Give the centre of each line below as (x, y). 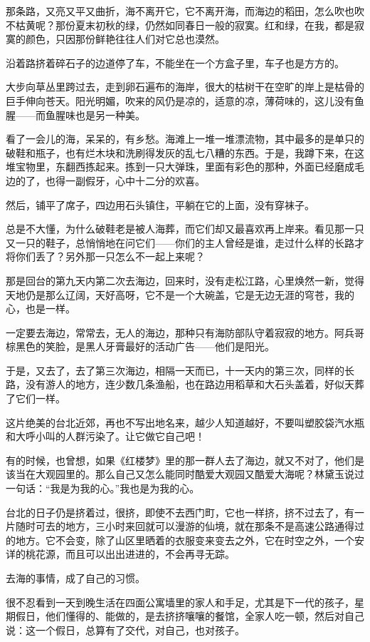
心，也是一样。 (41, 309)
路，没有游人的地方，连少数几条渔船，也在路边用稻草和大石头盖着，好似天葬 (185, 384)
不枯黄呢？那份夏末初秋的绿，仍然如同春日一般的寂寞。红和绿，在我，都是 (180, 25)
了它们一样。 (36, 398)
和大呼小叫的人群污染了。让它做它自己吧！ (105, 436)
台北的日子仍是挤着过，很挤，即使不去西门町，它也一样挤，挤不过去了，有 (180, 512)
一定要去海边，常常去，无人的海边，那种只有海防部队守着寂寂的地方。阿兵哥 (185, 332)
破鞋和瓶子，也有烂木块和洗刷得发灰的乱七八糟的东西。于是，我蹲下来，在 (180, 152)
